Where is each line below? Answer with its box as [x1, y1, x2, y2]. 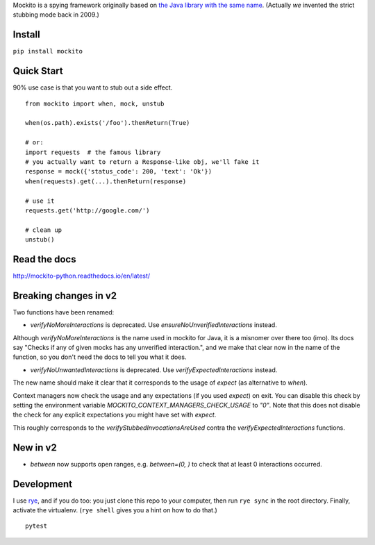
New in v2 [12, 442, 57, 453]
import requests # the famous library [25, 148, 161, 156]
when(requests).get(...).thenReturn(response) [25, 177, 187, 185]
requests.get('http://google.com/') [25, 206, 150, 215]
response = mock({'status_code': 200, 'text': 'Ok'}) [25, 167, 212, 176]
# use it [25, 196, 55, 205]
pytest [25, 522, 48, 530]
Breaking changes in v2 [12, 290, 117, 301]
